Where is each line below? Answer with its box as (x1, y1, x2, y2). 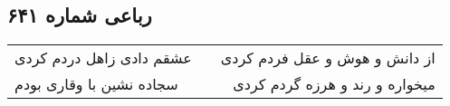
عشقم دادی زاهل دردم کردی (14, 47, 192, 69)
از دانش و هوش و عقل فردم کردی (220, 47, 436, 69)
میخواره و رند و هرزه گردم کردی (233, 73, 436, 95)
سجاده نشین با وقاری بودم (14, 73, 178, 95)
